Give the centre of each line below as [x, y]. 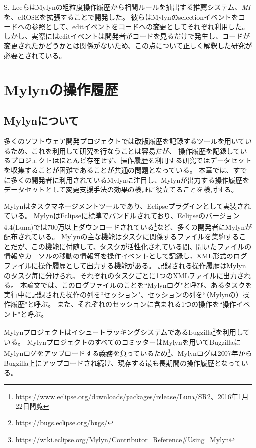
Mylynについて [41, 120]
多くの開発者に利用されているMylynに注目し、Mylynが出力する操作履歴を [130, 179]
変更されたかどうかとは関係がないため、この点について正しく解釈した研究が [128, 46]
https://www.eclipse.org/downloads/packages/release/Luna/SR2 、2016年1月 [132, 396]
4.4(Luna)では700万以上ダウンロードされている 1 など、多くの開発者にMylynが [128, 226]
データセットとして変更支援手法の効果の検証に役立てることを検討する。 [121, 189]
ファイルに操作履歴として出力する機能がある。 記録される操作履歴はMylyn [125, 265]
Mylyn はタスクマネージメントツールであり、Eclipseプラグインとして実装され [127, 206]
